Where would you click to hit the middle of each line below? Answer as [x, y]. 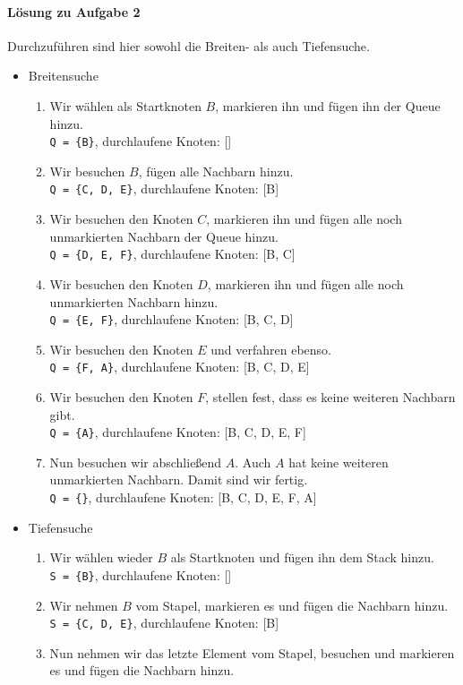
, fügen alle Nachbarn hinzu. [216, 171]
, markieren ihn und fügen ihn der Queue [328, 105]
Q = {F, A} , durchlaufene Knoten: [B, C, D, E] [180, 367]
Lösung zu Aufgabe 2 [74, 11]
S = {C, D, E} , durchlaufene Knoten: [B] [164, 623]
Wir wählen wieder [101, 557]
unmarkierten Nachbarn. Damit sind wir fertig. [179, 479]
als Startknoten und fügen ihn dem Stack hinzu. [302, 557]
